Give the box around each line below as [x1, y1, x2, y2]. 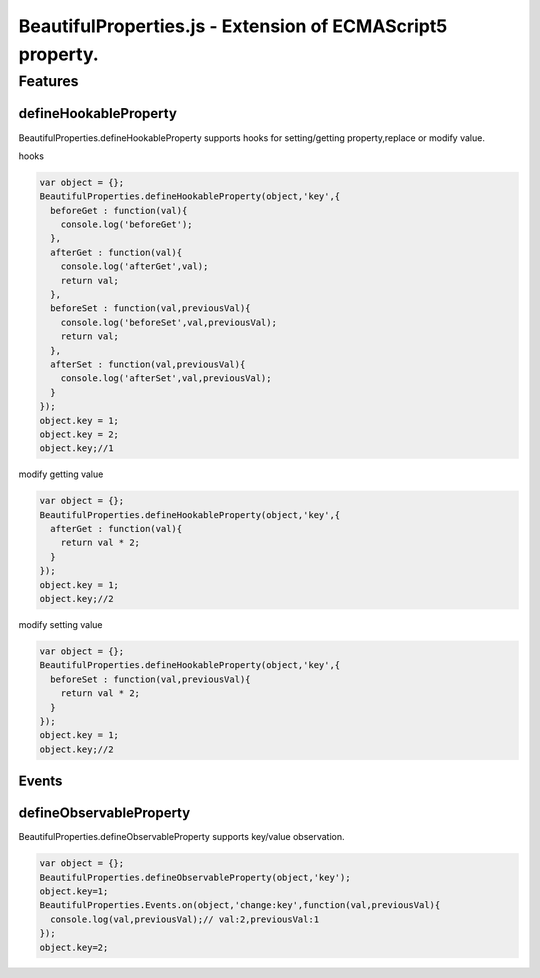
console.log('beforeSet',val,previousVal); [60, 316, 277, 328]
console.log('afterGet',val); [60, 261, 209, 272]
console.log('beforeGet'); [60, 219, 194, 230]
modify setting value [18, 619, 103, 630]
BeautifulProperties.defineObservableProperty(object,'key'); [39, 871, 351, 883]
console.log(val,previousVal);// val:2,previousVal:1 [50, 913, 320, 925]
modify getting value [18, 468, 104, 480]
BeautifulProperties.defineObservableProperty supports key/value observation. [18, 831, 345, 843]
